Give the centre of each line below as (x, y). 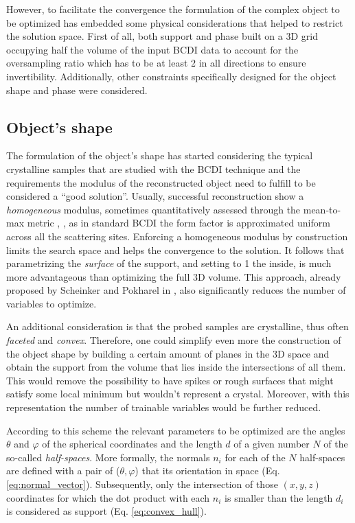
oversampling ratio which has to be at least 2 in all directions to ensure (156, 63)
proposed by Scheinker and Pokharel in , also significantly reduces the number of (176, 290)
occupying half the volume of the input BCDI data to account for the (152, 49)
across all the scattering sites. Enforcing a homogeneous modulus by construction (177, 236)
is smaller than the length (279, 497)
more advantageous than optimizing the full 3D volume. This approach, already (174, 276)
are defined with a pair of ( (63, 470)
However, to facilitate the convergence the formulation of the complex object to (173, 9)
